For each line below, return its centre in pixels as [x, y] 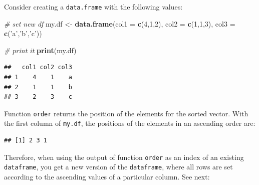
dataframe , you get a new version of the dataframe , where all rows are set [118, 167]
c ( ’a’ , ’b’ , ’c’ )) [23, 33]
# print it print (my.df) [40, 50]
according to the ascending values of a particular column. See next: [107, 177]
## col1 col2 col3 [38, 67]
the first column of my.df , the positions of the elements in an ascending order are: [130, 123]
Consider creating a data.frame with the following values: [93, 7]
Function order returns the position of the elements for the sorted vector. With [126, 113]
